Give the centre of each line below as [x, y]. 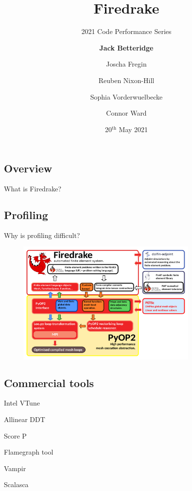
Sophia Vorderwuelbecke [126, 96]
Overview [28, 168]
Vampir [15, 468]
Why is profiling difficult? [42, 235]
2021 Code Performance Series [126, 31]
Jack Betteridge [126, 47]
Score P [15, 435]
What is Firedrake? [33, 189]
